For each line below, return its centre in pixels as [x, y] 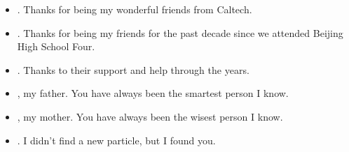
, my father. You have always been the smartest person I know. [153, 93]
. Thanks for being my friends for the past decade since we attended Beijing [180, 32]
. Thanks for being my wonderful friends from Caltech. [135, 9]
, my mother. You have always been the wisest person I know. [150, 116]
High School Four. [56, 46]
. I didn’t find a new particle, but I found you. [116, 140]
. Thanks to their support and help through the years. [133, 69]
